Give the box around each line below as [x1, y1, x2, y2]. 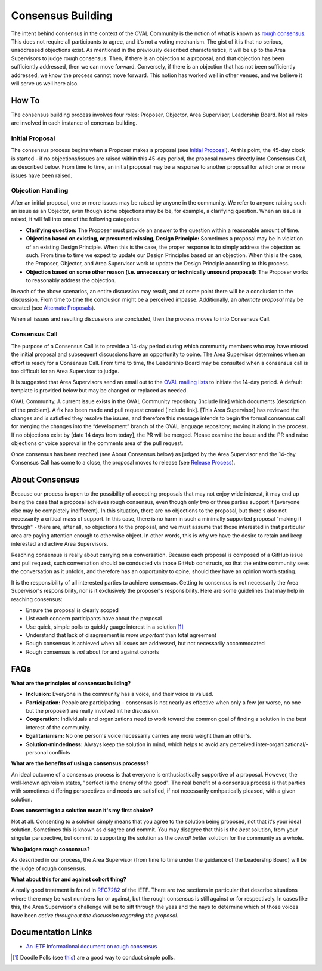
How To [11, 95, 40, 106]
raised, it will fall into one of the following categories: [11, 215, 141, 223]
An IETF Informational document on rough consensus [26, 943, 157, 950]
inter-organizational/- [256, 740, 308, 748]
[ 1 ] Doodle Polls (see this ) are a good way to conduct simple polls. [13, 954, 175, 961]
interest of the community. [26, 723, 91, 731]
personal [26, 749, 48, 756]
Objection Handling [11, 187, 69, 195]
